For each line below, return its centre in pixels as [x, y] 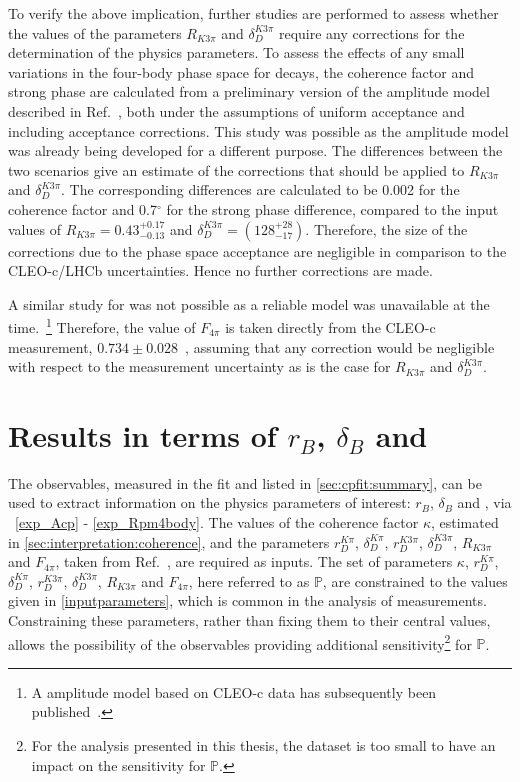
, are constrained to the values [415, 580]
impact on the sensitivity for [118, 764]
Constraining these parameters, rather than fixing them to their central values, [249, 620]
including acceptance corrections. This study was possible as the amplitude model [258, 130]
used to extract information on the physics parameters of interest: [209, 502]
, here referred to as [249, 580]
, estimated [465, 522]
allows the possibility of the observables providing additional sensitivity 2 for [240, 642]
